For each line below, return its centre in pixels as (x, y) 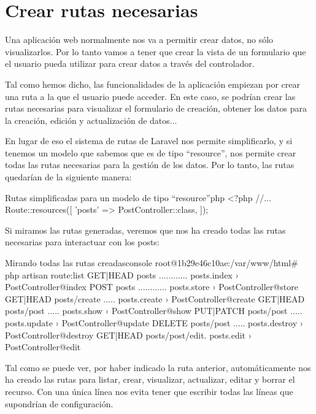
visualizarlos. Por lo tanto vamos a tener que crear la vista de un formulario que (156, 51)
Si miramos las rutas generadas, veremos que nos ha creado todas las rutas (145, 230)
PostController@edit (43, 347)
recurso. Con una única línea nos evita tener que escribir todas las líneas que (149, 391)
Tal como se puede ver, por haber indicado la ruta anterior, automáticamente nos (158, 367)
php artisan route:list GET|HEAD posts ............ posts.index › (122, 274)
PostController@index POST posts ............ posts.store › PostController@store (152, 287)
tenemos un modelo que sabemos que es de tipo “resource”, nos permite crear (151, 152)
